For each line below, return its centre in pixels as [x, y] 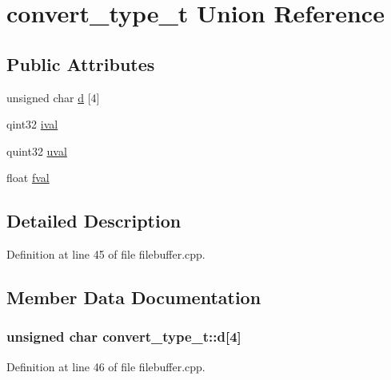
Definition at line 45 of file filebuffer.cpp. [106, 254]
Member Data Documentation [134, 297]
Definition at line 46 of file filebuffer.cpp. [106, 366]
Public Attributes [81, 63]
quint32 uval [37, 150]
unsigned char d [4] [53, 97]
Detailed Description [94, 221]
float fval [28, 178]
